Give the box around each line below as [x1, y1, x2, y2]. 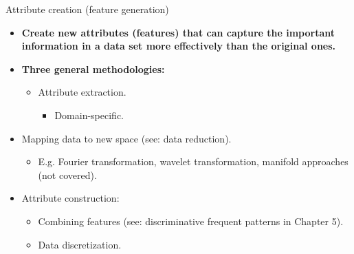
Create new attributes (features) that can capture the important [21, 25, 335, 39]
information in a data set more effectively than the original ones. [21, 39, 336, 53]
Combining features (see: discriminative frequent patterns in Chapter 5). [38, 213, 344, 228]
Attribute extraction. [38, 85, 126, 99]
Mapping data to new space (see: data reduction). [21, 131, 232, 145]
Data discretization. [38, 237, 122, 251]
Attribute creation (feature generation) [5, 2, 169, 16]
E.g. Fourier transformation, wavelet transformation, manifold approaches [38, 154, 349, 169]
